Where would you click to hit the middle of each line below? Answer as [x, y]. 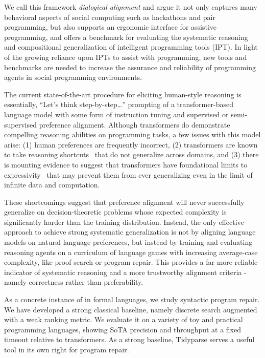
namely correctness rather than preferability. [74, 282]
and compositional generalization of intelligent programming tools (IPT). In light [131, 47]
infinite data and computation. [52, 185]
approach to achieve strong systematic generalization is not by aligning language [130, 232]
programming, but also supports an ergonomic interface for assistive [111, 27]
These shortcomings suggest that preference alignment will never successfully [124, 202]
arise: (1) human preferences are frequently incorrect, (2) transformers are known [131, 144]
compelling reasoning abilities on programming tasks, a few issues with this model [132, 134]
